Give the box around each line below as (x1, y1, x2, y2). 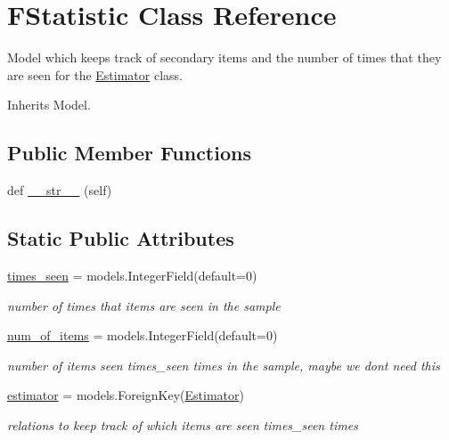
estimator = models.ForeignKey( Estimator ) (7, 386, 244, 404)
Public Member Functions (7, 139, 251, 167)
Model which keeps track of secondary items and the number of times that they (7, 48, 442, 67)
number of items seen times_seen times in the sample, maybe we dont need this (7, 355, 440, 374)
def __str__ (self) (7, 181, 112, 200)
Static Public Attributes (7, 224, 234, 252)
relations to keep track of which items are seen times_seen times (7, 415, 358, 434)
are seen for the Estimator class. (7, 65, 183, 84)
